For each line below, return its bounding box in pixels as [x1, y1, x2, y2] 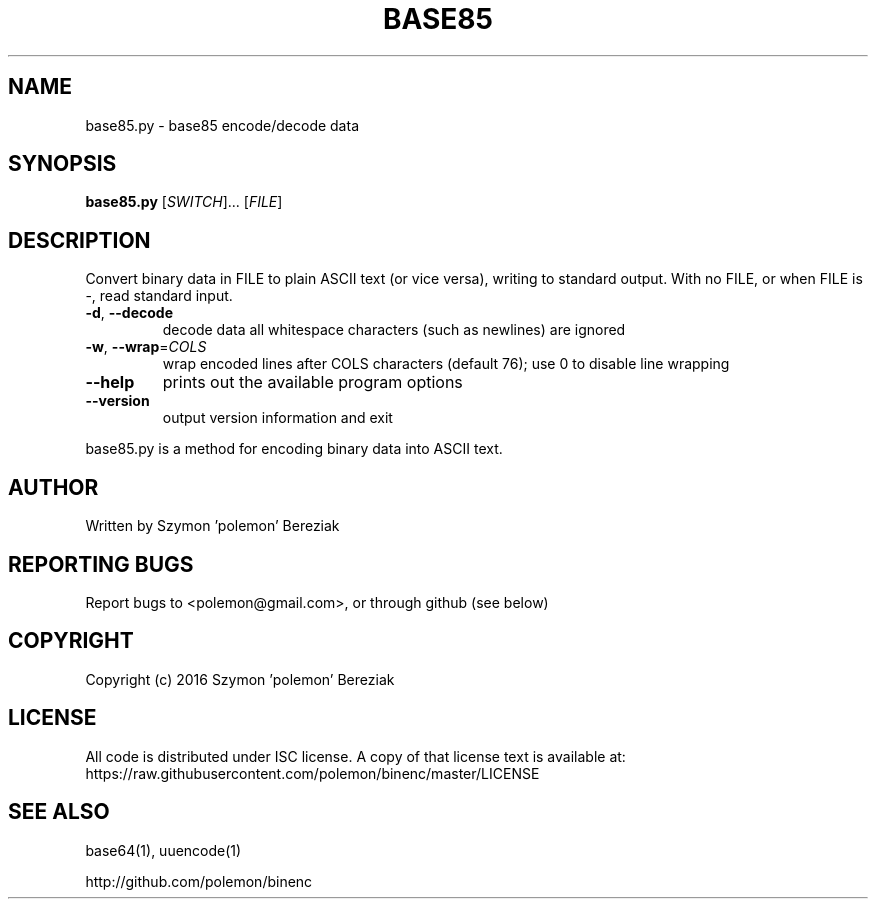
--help [85, 372, 135, 393]
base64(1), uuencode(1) [85, 841, 242, 859]
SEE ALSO [8, 799, 110, 825]
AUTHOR [8, 474, 99, 500]
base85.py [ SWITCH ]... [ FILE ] [85, 193, 283, 211]
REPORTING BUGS [8, 551, 194, 577]
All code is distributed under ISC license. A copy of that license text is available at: [85, 747, 626, 765]
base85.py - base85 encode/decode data [85, 116, 359, 134]
